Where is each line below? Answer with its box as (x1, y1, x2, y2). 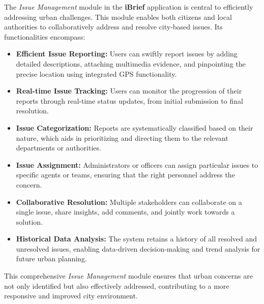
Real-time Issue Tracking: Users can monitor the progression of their (16, 85, 242, 96)
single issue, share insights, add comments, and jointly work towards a (16, 206, 235, 217)
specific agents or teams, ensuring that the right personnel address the (16, 169, 235, 180)
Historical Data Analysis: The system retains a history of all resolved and (16, 233, 257, 244)
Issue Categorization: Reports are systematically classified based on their (16, 122, 253, 133)
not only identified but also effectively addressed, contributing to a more (4, 280, 229, 291)
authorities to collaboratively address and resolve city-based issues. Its (4, 21, 223, 32)
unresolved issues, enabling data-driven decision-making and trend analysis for (16, 243, 260, 254)
